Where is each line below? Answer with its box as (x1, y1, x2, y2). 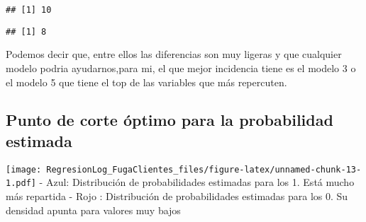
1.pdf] (6, 178, 36, 189)
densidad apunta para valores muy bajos (6, 202, 181, 217)
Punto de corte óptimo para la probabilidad (6, 109, 333, 131)
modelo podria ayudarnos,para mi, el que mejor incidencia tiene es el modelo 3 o (6, 60, 356, 75)
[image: (6, 164, 42, 175)
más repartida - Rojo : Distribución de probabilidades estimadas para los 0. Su (6, 189, 348, 203)
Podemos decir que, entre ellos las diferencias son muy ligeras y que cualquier (6, 47, 342, 62)
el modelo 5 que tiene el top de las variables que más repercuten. (6, 74, 287, 89)
